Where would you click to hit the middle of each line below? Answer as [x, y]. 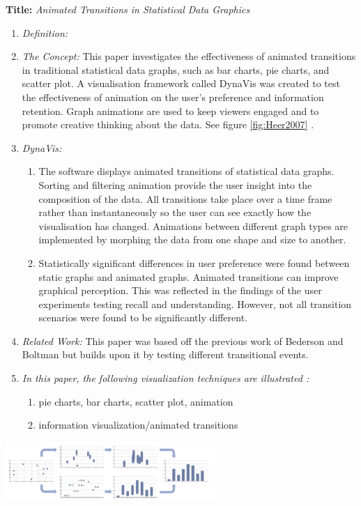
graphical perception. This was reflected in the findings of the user [180, 290]
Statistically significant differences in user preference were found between [194, 262]
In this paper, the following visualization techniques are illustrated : [166, 378]
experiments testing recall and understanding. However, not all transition [195, 304]
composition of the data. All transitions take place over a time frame [185, 198]
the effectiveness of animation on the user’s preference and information [173, 97]
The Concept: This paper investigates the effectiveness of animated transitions [189, 56]
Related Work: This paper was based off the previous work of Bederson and [183, 340]
